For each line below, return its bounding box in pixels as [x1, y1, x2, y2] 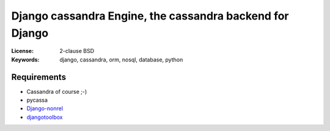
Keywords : [11, 55, 40, 63]
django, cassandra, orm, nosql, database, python [59, 55, 183, 63]
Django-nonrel [26, 105, 64, 112]
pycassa [26, 96, 48, 104]
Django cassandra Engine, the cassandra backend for [11, 9, 290, 23]
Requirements [11, 72, 67, 82]
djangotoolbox [26, 113, 63, 121]
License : [11, 48, 34, 55]
